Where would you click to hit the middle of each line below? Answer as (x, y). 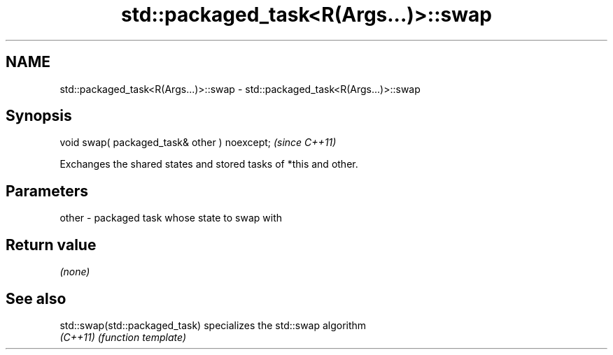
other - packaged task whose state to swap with (171, 218)
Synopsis (39, 116)
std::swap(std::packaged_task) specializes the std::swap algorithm (213, 325)
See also (36, 298)
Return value (51, 245)
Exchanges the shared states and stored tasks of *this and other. (209, 164)
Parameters (47, 191)
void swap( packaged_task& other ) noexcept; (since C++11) (198, 143)
